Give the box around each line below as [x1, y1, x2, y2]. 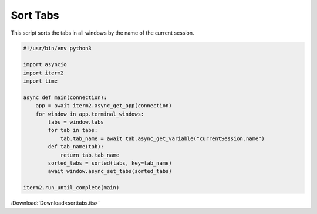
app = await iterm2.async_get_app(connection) [35, 103, 173, 109]
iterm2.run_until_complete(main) [23, 185, 120, 191]
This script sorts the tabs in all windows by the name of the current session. [11, 29, 194, 36]
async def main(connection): [23, 94, 107, 101]
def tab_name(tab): [48, 144, 104, 150]
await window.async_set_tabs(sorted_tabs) [48, 168, 173, 175]
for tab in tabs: [48, 127, 98, 134]
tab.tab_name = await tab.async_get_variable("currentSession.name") [60, 135, 265, 142]
